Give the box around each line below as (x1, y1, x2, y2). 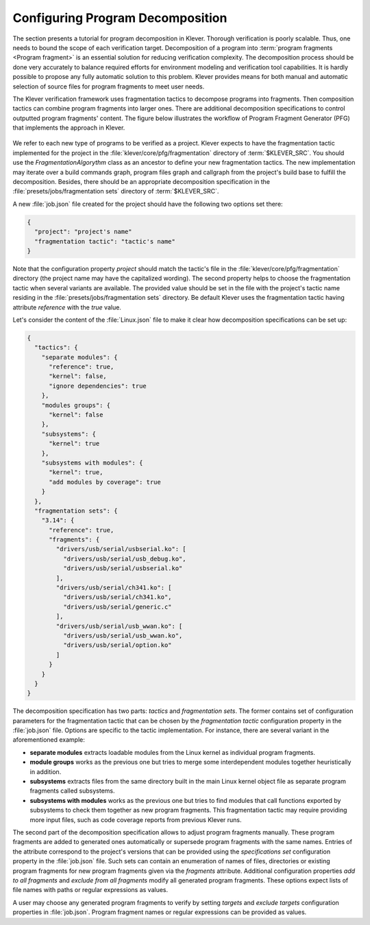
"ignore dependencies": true (49, 382, 147, 390)
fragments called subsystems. (29, 786, 115, 795)
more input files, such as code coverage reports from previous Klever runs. (29, 815, 243, 823)
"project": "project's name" (34, 228, 133, 236)
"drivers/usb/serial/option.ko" (62, 642, 172, 649)
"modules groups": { (41, 401, 111, 409)
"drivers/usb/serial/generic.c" (62, 602, 172, 611)
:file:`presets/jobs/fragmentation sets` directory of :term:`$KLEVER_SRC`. (12, 187, 219, 196)
